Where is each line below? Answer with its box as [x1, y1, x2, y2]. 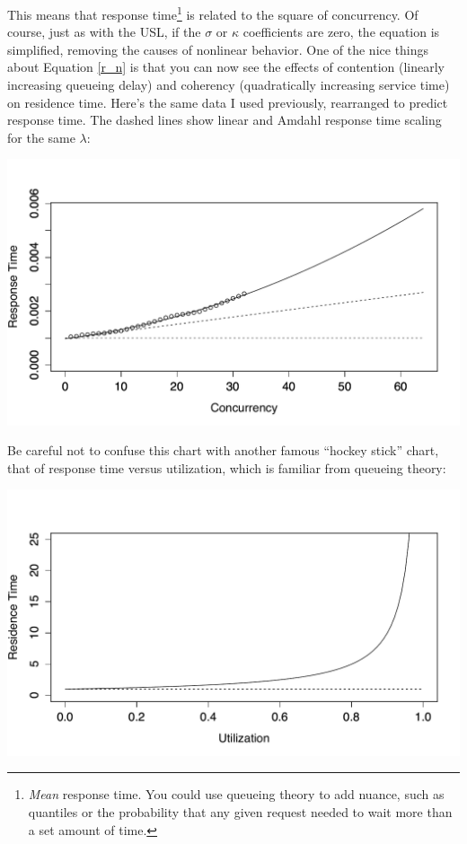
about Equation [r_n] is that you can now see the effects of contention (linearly [7, 57, 445, 76]
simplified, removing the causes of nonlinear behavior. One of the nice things [7, 40, 429, 58]
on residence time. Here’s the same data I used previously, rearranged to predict [7, 92, 448, 111]
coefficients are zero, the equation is [242, 22, 440, 41]
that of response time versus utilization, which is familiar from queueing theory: [7, 458, 446, 477]
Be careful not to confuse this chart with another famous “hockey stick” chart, [7, 441, 439, 460]
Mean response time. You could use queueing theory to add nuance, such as [28, 785, 445, 804]
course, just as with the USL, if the [7, 22, 201, 41]
